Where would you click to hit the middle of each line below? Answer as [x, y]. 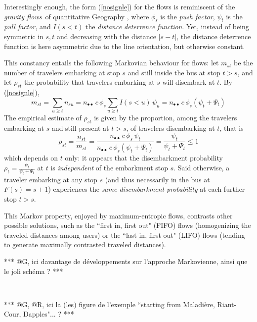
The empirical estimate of [43, 118]
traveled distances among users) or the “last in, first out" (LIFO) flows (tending [125, 235]
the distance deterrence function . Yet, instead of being [167, 27]
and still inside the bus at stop [174, 72]
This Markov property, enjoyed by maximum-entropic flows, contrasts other [118, 215]
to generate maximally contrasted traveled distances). [85, 244]
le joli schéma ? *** [34, 271]
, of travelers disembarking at [171, 128]
